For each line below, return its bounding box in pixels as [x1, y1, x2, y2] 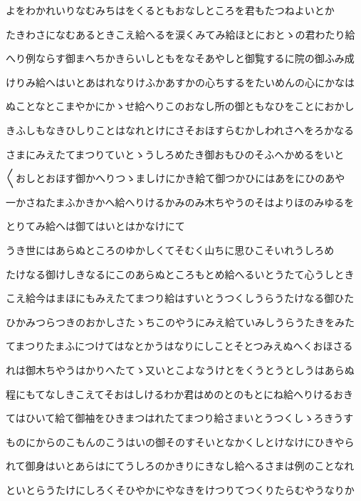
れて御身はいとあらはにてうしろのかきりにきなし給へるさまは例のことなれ [6, 458, 355, 473]
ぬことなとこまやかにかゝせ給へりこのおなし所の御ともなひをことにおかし [6, 98, 355, 113]
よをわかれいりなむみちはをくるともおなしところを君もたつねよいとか [6, 3, 335, 17]
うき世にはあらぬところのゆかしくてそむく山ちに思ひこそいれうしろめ [6, 242, 335, 257]
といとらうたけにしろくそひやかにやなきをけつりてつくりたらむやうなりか [6, 482, 355, 497]
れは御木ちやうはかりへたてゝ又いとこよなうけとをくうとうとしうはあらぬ [6, 362, 355, 377]
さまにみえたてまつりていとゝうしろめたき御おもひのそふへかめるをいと [6, 146, 345, 161]
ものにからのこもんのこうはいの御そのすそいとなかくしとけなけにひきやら [6, 434, 355, 449]
